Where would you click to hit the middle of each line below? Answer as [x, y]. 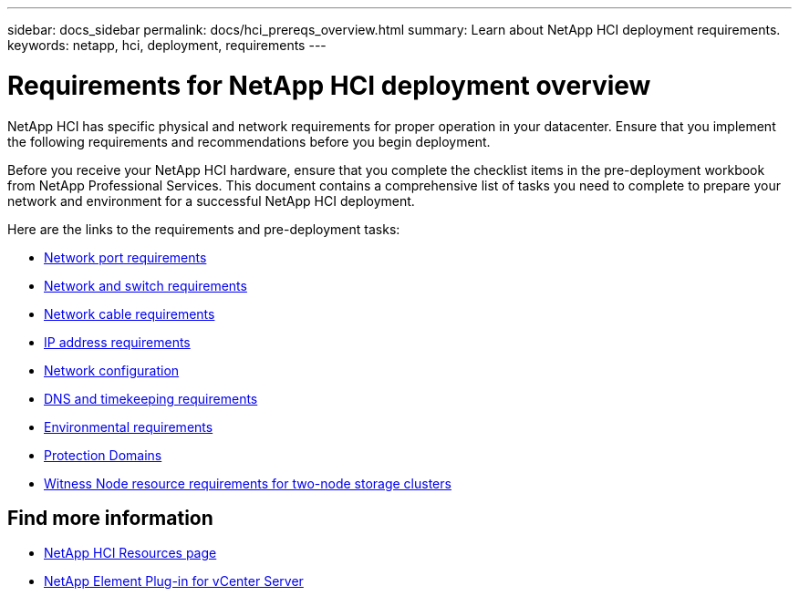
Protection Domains [103, 455]
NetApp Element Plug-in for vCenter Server [174, 581]
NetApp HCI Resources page [130, 553]
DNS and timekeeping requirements [151, 398]
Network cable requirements [130, 313]
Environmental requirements [129, 426]
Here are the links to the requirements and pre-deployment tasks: [204, 229]
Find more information [110, 518]
